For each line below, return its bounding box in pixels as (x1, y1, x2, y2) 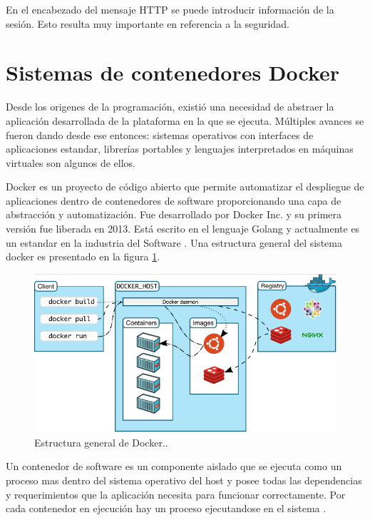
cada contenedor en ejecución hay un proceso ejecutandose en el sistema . (6, 501, 327, 516)
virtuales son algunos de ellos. (6, 155, 135, 170)
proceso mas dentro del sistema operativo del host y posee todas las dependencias (6, 472, 362, 487)
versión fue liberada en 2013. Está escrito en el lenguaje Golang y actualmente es (6, 221, 360, 236)
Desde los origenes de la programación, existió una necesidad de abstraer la (6, 99, 334, 114)
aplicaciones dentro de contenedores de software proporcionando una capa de (6, 193, 341, 208)
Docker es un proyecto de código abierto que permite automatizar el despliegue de (6, 179, 364, 194)
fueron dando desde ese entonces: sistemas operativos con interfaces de (6, 127, 314, 142)
